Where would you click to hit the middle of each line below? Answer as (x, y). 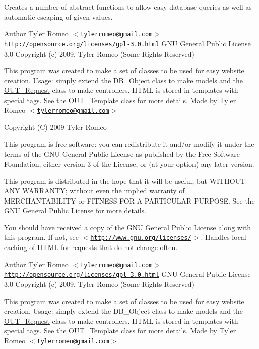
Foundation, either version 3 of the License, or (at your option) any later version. (129, 163)
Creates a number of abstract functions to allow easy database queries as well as (128, 7)
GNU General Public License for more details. (75, 210)
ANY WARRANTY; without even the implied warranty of (94, 191)
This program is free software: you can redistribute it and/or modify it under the (129, 144)
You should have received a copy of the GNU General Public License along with (128, 227)
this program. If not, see (42, 237)
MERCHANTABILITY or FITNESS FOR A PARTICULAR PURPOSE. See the (129, 200)
